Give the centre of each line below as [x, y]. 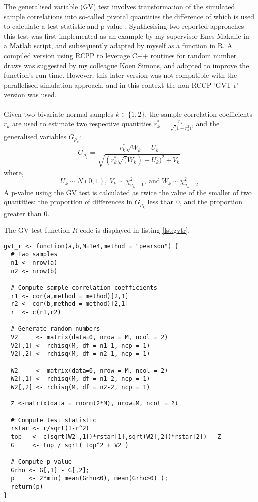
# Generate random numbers [56, 329]
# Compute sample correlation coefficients [84, 288]
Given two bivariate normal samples [59, 114]
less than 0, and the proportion [195, 202]
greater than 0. [27, 213]
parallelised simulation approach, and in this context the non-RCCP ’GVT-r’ [121, 84]
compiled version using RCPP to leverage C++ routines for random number [120, 55]
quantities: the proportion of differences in [68, 202]
